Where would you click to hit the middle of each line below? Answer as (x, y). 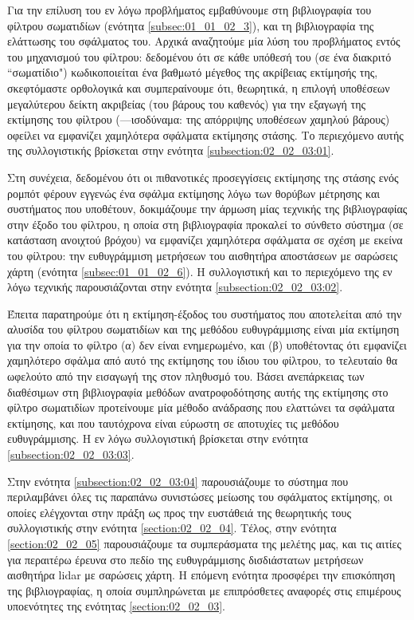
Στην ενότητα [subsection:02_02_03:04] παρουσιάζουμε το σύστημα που (178, 481)
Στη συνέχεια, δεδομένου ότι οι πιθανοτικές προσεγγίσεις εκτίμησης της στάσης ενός (203, 177)
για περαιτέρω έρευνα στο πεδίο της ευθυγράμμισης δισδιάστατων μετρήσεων (186, 559)
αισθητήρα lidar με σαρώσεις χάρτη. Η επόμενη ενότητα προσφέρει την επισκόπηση (201, 575)
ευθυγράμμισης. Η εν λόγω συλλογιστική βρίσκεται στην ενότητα (158, 438)
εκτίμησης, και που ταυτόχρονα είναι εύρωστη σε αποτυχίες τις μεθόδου (173, 423)
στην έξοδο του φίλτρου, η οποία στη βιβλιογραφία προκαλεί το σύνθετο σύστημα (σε (205, 224)
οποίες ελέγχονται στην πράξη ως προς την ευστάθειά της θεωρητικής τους (180, 512)
